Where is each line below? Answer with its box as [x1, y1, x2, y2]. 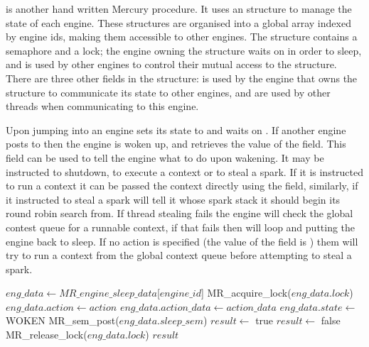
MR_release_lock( [6, 327, 87, 342]
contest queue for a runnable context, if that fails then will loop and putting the [6, 219, 355, 234]
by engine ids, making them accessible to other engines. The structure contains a [6, 29, 358, 44]
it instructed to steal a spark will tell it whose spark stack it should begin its [6, 192, 341, 206]
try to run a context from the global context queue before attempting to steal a [6, 248, 352, 263]
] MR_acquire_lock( [200, 285, 292, 300]
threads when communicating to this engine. [6, 99, 199, 114]
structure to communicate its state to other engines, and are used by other [6, 84, 331, 99]
